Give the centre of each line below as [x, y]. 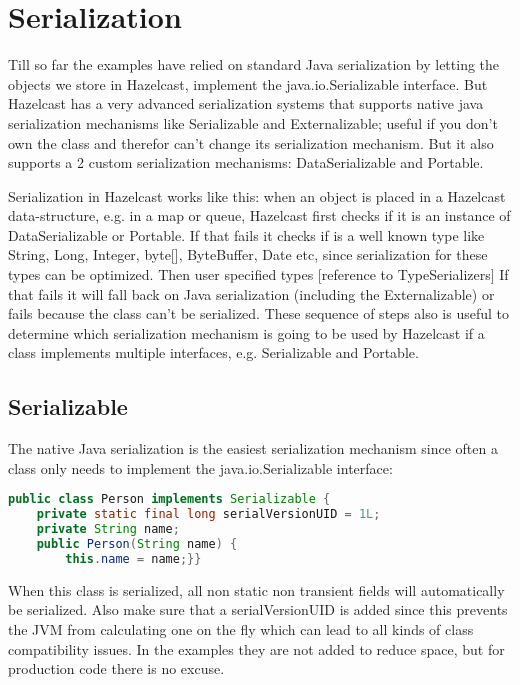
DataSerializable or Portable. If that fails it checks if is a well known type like [246, 234]
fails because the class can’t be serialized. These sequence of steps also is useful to [258, 313]
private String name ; [108, 529]
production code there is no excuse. [116, 668]
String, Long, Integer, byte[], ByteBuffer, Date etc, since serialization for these [248, 254]
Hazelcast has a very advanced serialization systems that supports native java [246, 103]
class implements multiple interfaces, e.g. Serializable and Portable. [213, 352]
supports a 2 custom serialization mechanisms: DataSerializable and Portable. [246, 162]
